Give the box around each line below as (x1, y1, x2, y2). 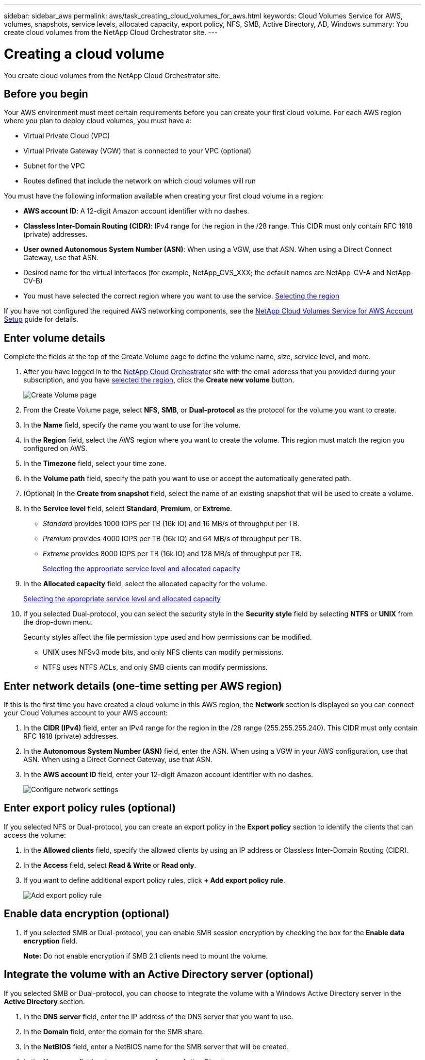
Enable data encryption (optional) (4, 908, 170, 920)
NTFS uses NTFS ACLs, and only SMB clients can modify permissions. (43, 663, 268, 672)
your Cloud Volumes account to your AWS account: (4, 709, 168, 717)
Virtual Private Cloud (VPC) (23, 132, 110, 140)
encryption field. (23, 936, 78, 945)
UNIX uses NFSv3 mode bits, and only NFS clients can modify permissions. (43, 648, 283, 657)
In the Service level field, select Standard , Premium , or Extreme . (23, 504, 232, 513)
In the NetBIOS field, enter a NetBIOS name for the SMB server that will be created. (23, 1042, 289, 1051)
